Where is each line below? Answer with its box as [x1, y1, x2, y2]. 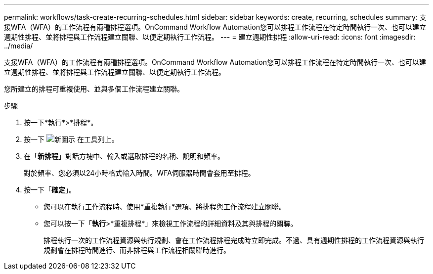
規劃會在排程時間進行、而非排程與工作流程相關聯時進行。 [43, 246, 230, 254]
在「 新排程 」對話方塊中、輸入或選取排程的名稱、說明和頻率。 [24, 152, 224, 160]
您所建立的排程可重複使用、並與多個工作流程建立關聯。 [4, 85, 184, 93]
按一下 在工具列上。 [24, 135, 119, 143]
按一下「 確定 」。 [24, 185, 76, 194]
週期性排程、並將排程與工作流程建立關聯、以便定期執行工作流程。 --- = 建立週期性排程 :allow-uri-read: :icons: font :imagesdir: [4, 33, 416, 41]
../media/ [4, 42, 33, 50]
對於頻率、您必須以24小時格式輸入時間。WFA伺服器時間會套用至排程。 [24, 169, 255, 177]
